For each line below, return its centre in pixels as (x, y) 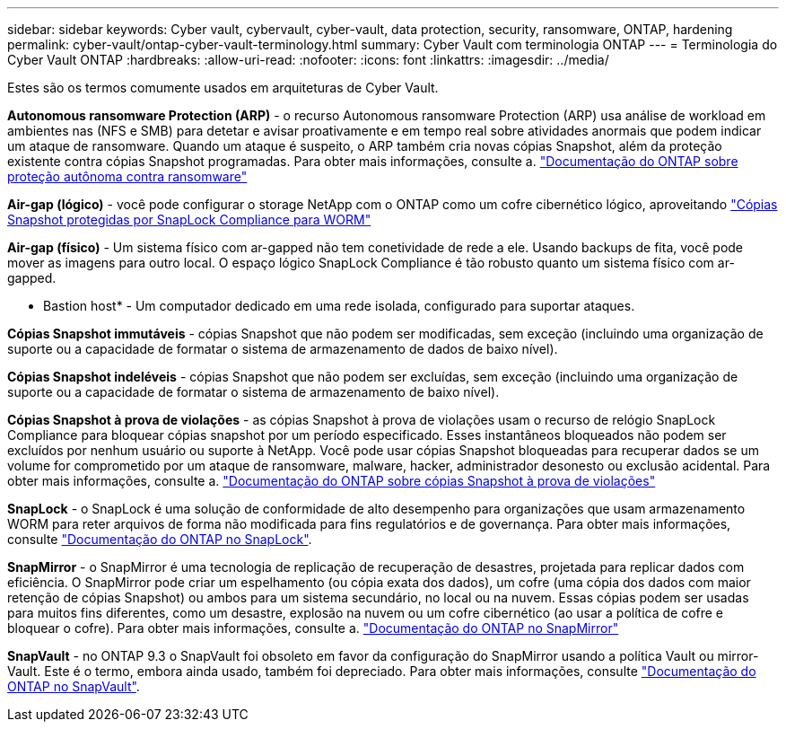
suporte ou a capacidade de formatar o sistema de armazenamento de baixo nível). (253, 392)
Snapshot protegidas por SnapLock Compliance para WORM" (189, 220)
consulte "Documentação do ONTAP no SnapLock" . (160, 539)
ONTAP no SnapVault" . (74, 686)
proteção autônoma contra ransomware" (127, 176)
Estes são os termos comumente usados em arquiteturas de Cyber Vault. (223, 88)
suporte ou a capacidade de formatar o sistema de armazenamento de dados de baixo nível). (283, 349)
